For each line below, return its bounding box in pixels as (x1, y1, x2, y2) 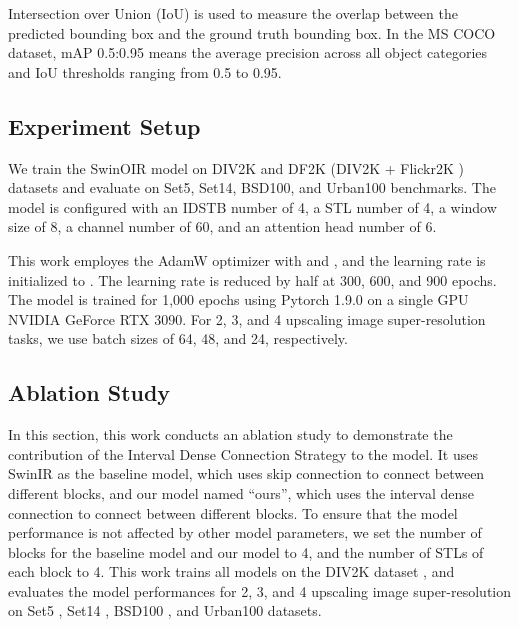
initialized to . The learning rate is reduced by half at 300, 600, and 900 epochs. (8, 269, 497, 290)
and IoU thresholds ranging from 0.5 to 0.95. (8, 61, 282, 82)
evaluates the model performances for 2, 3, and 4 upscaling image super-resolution (8, 580, 512, 601)
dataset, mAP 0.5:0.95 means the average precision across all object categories (8, 42, 488, 63)
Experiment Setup (8, 110, 201, 141)
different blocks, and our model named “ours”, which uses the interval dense (8, 482, 475, 503)
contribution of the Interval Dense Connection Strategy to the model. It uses (8, 443, 478, 464)
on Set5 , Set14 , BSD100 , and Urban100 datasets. (8, 600, 322, 621)
